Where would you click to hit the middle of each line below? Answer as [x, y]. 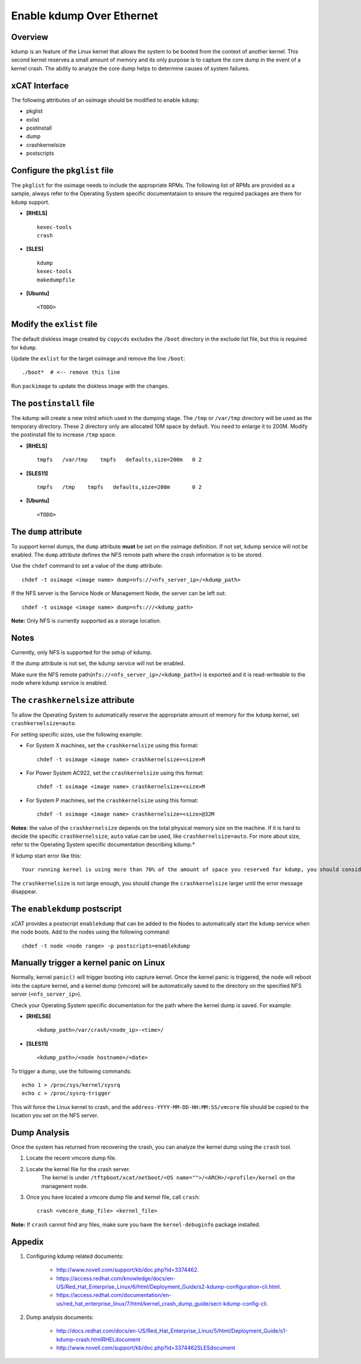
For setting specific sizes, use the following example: [77, 734]
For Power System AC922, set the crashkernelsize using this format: [115, 773]
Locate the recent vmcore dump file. [71, 1158]
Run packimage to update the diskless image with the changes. [90, 386]
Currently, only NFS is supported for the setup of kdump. [82, 652]
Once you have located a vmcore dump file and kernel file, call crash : [113, 1197]
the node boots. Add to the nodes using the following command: [91, 932]
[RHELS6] [39, 1016]
